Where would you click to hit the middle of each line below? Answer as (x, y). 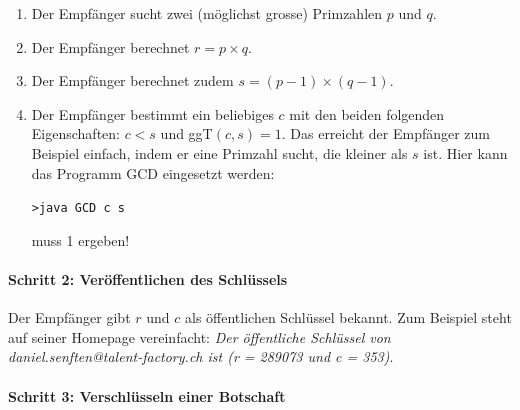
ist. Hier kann (465, 152)
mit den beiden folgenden (367, 113)
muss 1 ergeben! (80, 239)
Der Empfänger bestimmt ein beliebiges (152, 113)
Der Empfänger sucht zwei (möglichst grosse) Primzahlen (207, 13)
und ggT (186, 133)
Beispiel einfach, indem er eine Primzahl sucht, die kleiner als (219, 152)
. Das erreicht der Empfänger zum (386, 133)
